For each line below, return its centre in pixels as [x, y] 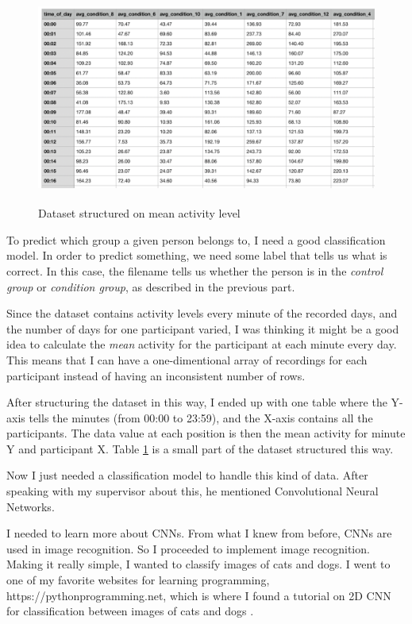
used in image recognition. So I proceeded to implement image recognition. [188, 548]
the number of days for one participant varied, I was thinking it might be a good [203, 328]
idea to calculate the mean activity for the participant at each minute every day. [202, 344]
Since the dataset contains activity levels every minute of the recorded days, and [202, 313]
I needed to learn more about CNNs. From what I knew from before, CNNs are [199, 533]
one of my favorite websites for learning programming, [138, 580]
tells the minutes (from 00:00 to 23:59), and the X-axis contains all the [201, 417]
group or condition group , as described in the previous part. [151, 286]
